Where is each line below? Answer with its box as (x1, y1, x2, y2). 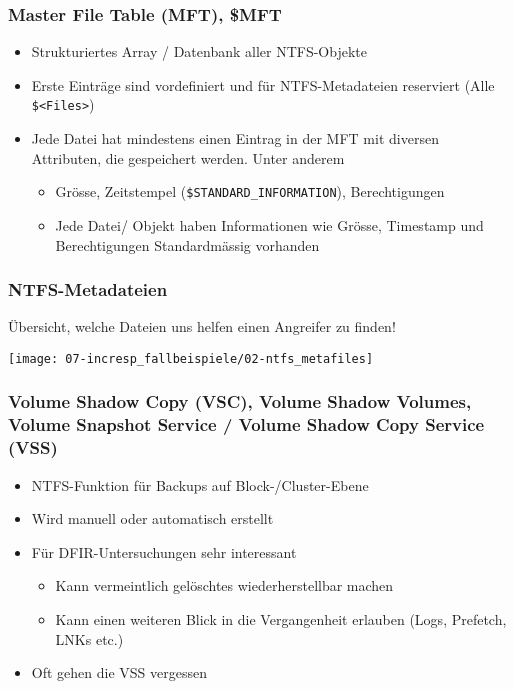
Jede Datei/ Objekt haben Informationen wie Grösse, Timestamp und (55, 214, 484, 235)
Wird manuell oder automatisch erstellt (31, 508, 274, 529)
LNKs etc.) (55, 628, 124, 649)
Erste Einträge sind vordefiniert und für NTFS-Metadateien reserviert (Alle (31, 74, 495, 95)
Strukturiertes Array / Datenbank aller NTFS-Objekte (31, 41, 367, 62)
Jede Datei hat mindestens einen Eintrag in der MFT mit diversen (31, 128, 439, 149)
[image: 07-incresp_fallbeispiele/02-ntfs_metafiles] (8, 351, 374, 366)
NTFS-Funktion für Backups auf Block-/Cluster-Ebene (31, 474, 369, 495)
